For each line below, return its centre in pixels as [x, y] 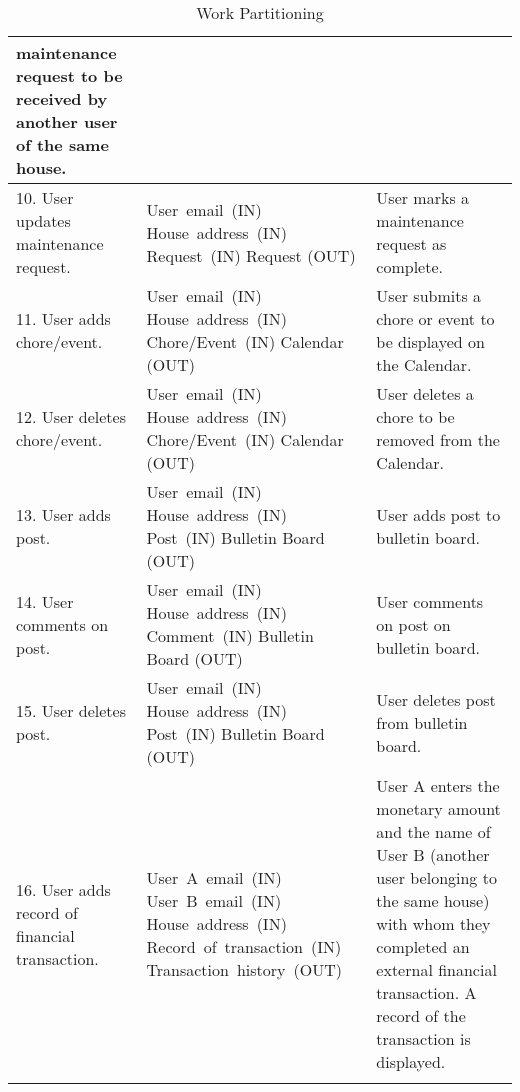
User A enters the [438, 785]
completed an [423, 946]
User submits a [429, 295]
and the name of [433, 831]
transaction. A [426, 992]
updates [43, 220]
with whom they [433, 923]
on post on [413, 624]
